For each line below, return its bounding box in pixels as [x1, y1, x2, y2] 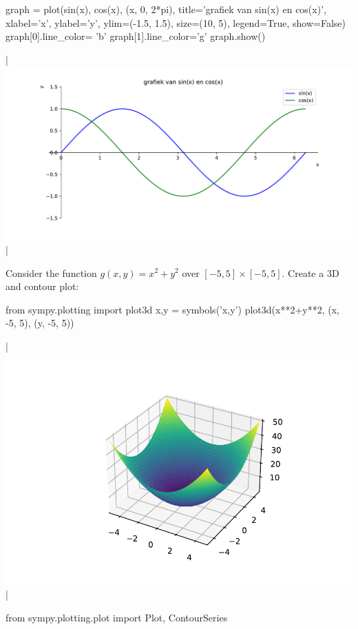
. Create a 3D [282, 265, 339, 280]
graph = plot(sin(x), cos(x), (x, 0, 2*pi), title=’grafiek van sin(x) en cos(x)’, [6, 2, 326, 16]
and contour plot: [6, 279, 79, 293]
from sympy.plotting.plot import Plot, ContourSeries [6, 610, 228, 624]
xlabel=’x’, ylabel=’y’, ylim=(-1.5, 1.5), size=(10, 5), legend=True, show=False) [6, 15, 346, 30]
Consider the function [6, 265, 97, 280]
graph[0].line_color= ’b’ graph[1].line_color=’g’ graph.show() [6, 29, 266, 43]
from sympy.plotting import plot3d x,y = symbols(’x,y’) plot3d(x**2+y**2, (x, [6, 302, 339, 316]
